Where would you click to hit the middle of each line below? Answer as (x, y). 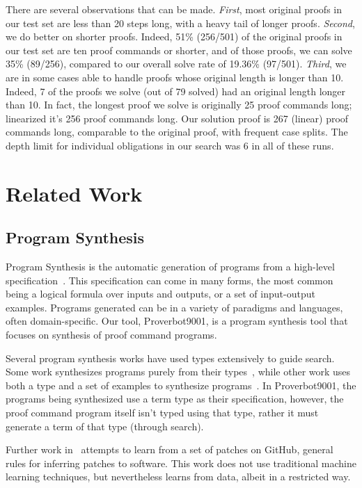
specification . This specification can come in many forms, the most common (170, 280)
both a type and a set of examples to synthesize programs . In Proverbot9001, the (181, 385)
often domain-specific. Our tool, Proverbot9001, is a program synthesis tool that (177, 321)
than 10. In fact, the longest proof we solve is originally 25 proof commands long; (179, 105)
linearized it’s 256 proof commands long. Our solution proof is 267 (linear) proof (177, 118)
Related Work (74, 193)
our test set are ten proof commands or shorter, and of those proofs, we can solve (179, 50)
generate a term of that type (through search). (105, 426)
